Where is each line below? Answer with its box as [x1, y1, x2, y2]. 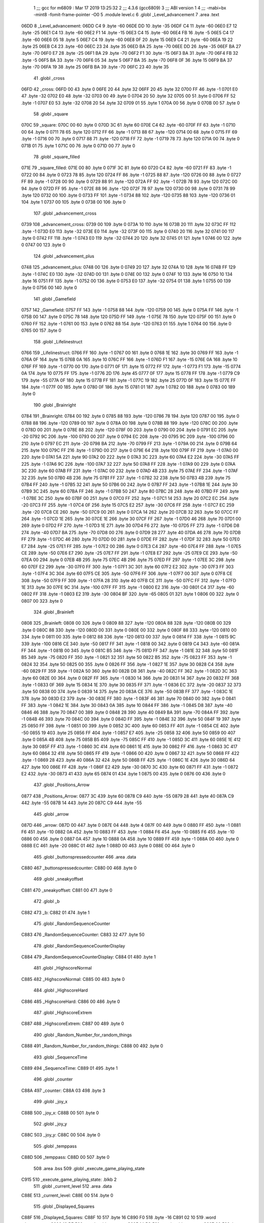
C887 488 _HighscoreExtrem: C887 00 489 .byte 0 [21, 1020, 124, 1027]
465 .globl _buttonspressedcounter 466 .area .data [33, 854, 136, 860]
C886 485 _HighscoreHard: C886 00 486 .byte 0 [21, 998, 120, 1004]
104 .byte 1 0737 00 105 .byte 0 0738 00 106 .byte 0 [21, 199, 126, 205]
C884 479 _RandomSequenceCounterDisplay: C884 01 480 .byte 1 [21, 954, 156, 960]
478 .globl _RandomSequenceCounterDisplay [33, 943, 126, 949]
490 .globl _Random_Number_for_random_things [33, 1032, 132, 1038]
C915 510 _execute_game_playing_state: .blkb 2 [21, 1177, 117, 1182]
